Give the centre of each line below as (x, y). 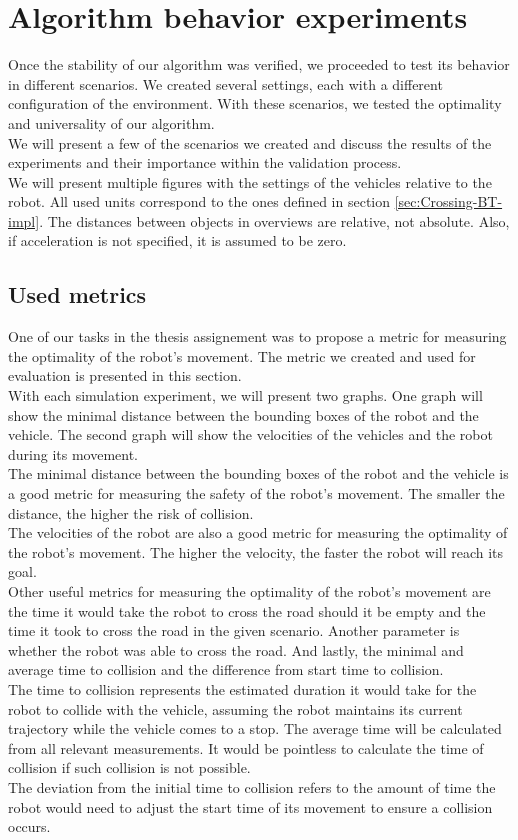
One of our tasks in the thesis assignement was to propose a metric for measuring (257, 336)
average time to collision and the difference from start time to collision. (226, 669)
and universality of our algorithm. (111, 122)
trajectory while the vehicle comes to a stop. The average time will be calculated (255, 728)
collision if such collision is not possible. (129, 767)
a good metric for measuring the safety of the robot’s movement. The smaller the (256, 493)
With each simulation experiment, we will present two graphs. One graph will (245, 395)
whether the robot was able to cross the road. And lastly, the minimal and (236, 649)
